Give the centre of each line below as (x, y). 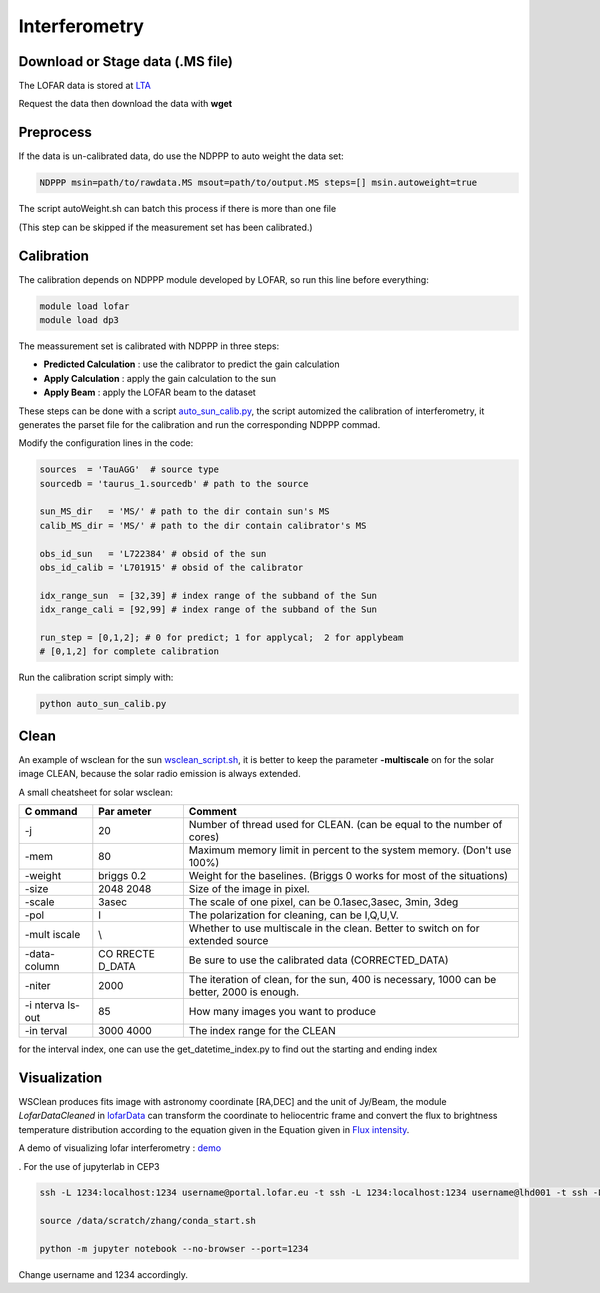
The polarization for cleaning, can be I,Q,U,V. (293, 915)
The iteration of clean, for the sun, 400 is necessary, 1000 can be (342, 980)
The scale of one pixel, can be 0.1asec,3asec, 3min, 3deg (323, 902)
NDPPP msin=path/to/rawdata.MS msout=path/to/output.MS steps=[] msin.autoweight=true (258, 183)
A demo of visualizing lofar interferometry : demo (120, 1148)
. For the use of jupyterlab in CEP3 (89, 1166)
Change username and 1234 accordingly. (103, 1275)
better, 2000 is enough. (244, 992)
